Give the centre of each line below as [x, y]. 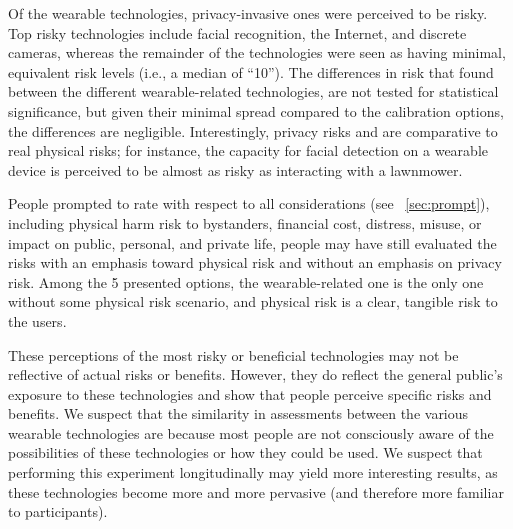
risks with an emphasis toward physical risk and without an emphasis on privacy [255, 262]
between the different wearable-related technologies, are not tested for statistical [253, 91]
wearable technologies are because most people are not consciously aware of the [251, 432]
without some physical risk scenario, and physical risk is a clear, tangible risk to [253, 301]
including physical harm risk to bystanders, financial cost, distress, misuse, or [245, 222]
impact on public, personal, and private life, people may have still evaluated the [252, 242]
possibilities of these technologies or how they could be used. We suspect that [245, 452]
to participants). [58, 511]
